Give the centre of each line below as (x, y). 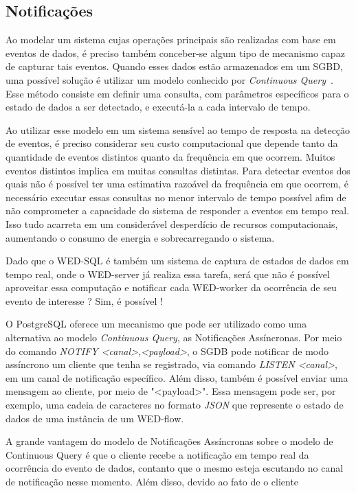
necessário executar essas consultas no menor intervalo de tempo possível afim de (176, 197)
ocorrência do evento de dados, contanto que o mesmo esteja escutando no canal (175, 468)
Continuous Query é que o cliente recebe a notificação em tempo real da (157, 454)
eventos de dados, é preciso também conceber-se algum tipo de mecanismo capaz (175, 53)
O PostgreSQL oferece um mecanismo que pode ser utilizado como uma (156, 324)
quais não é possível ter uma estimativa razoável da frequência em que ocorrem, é (177, 184)
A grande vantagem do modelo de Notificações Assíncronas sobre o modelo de (169, 441)
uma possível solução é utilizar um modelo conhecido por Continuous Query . (169, 79)
